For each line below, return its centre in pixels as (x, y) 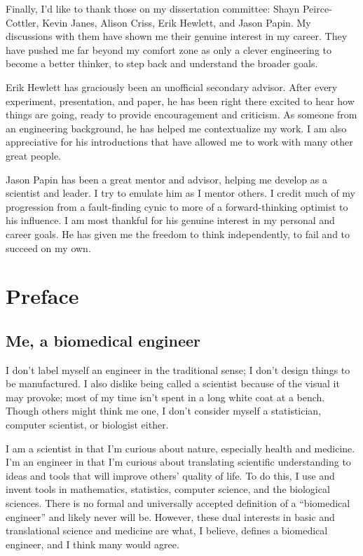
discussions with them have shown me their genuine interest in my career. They (177, 36)
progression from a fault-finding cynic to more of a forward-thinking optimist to (177, 206)
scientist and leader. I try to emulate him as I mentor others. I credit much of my (180, 193)
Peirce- (317, 8)
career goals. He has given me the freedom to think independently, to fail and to (178, 234)
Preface (42, 296)
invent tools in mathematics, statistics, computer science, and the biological (168, 489)
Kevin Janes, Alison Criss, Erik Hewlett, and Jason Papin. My (177, 22)
